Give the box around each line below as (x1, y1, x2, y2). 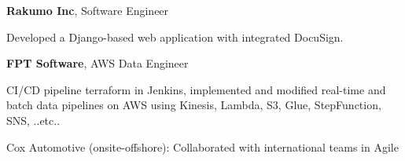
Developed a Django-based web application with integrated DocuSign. (6, 28, 344, 45)
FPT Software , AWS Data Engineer (6, 55, 189, 71)
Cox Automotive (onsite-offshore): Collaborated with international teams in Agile (6, 138, 399, 155)
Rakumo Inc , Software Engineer (6, 2, 169, 18)
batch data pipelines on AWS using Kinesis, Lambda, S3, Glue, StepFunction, (6, 97, 381, 113)
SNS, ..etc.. (6, 112, 61, 128)
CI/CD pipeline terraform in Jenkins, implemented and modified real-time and (6, 81, 386, 97)
